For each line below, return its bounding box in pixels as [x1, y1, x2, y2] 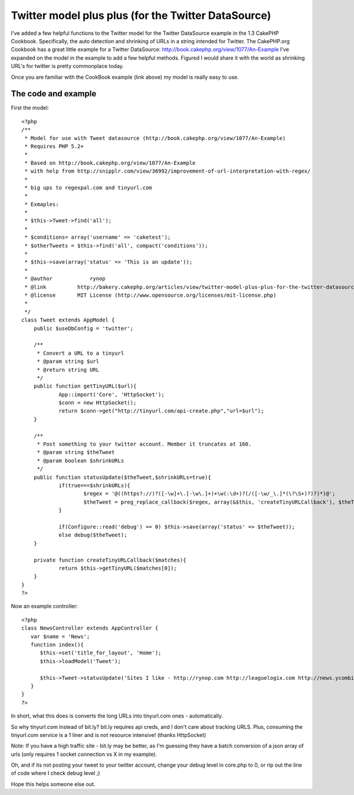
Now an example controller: [11, 603, 78, 610]
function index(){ [30, 641, 84, 648]
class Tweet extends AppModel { [21, 317, 115, 323]
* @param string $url [37, 358, 100, 365]
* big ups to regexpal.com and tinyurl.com [24, 184, 153, 191]
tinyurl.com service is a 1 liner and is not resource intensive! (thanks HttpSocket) [11, 731, 206, 738]
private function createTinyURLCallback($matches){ [33, 556, 186, 563]
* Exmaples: [24, 201, 59, 207]
